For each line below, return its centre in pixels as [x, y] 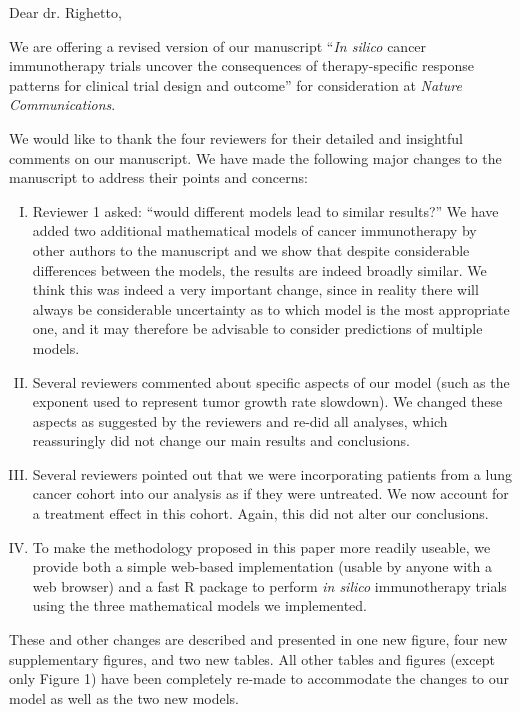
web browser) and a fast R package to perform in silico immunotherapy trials [269, 585]
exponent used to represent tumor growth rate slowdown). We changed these [267, 401]
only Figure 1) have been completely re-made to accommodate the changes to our [259, 678]
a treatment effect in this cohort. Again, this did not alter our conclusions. [260, 513]
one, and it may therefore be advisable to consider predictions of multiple [257, 328]
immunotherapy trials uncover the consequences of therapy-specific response [241, 65]
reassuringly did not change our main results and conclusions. [221, 440]
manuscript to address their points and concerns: [158, 177]
